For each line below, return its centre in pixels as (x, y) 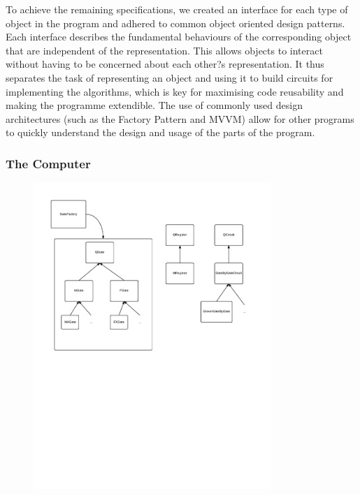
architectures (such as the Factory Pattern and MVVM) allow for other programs (180, 118)
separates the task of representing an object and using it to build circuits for (170, 77)
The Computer (48, 163)
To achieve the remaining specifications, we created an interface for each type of (177, 9)
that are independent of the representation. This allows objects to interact (164, 50)
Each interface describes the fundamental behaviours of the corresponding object (179, 37)
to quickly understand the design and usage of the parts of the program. (160, 132)
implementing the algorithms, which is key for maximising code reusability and (175, 91)
